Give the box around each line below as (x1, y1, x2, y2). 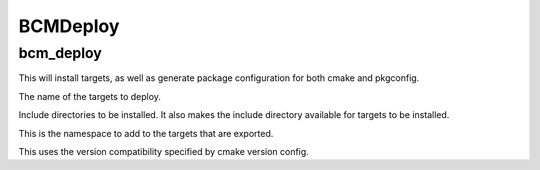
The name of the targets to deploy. (18, 90, 162, 102)
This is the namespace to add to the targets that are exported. (18, 127, 274, 139)
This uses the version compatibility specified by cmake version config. (18, 145, 309, 157)
